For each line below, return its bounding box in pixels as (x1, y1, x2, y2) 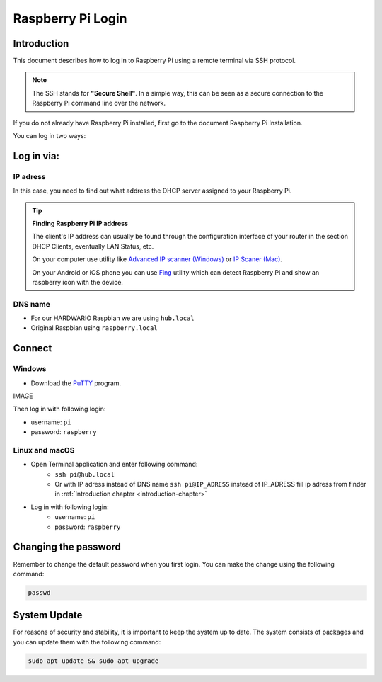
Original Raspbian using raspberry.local (30, 324, 158, 332)
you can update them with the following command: (13, 637, 161, 646)
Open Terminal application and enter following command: (30, 460, 198, 469)
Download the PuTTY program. (30, 379, 122, 387)
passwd (28, 589, 51, 596)
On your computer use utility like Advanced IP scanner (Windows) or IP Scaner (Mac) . (32, 255, 283, 263)
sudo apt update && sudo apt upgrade (28, 657, 159, 665)
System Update (13, 609, 83, 621)
